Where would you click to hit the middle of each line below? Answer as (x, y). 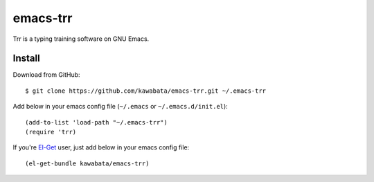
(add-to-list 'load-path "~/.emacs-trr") (96, 122)
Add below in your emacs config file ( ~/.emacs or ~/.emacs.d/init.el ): (120, 107)
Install (27, 58)
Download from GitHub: (46, 75)
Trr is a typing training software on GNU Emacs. (81, 39)
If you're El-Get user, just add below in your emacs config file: (101, 147)
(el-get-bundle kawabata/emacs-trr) (87, 163)
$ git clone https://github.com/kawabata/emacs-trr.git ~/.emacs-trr (146, 91)
